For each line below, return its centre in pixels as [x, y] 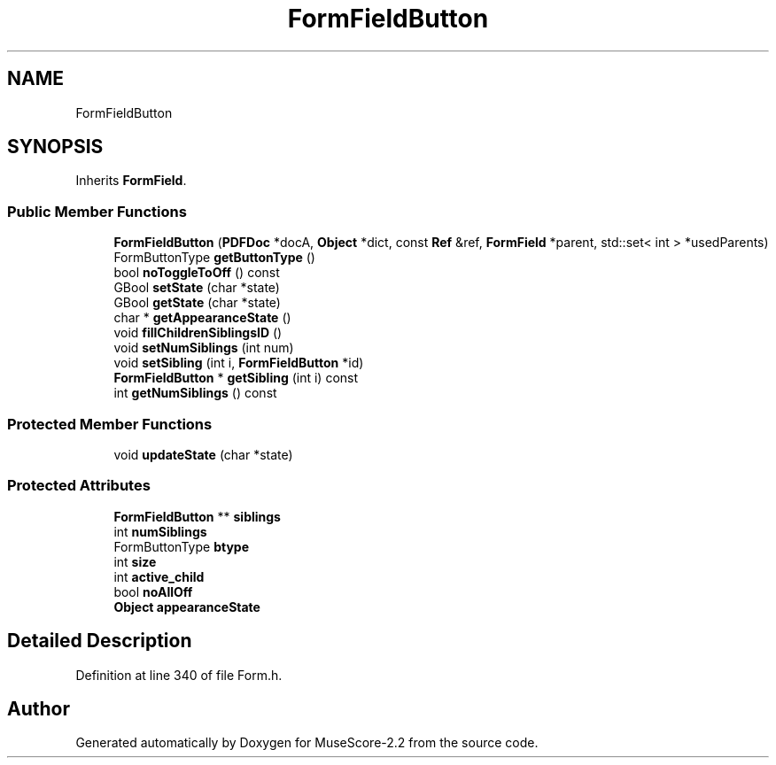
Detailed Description [100, 641]
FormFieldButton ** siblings [197, 516]
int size [135, 561]
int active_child [159, 576]
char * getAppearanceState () [202, 318]
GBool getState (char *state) [197, 303]
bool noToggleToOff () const [197, 273]
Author [39, 708]
